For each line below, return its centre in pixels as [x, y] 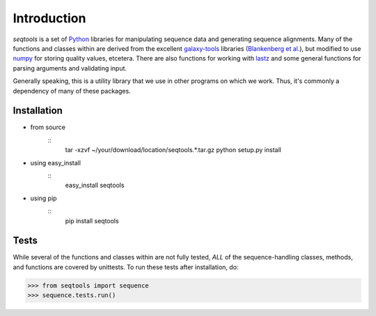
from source [48, 127]
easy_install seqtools [95, 186]
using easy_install [56, 163]
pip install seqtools [92, 220]
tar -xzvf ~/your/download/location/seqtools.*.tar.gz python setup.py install [173, 150]
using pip [44, 198]
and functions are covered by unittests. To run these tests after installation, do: [126, 267]
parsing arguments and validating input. [70, 68]
